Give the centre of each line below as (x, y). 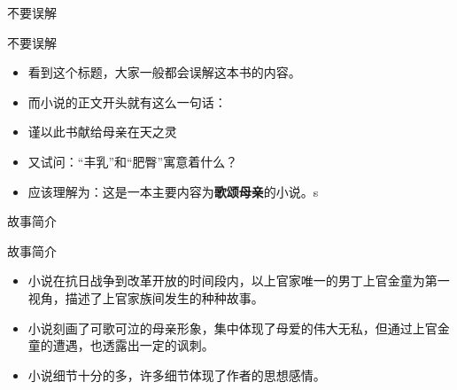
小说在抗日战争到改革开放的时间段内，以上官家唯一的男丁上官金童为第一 (239, 281)
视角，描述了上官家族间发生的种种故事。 (146, 297)
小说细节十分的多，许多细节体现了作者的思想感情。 (177, 374)
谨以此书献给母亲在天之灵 (102, 132)
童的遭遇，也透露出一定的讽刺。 (121, 345)
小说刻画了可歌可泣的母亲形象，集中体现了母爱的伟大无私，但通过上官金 (239, 328)
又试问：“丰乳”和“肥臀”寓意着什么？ (133, 161)
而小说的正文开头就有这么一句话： (127, 101)
